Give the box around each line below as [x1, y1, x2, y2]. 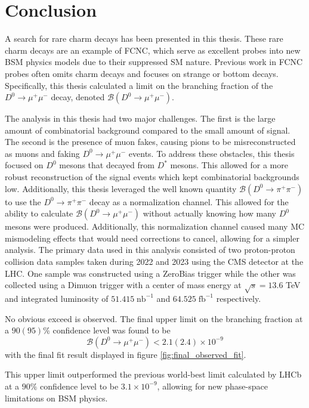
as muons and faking [5, 147, 80, 159]
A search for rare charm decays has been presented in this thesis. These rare [5, 32, 283, 45]
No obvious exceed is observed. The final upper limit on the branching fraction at [5, 312, 303, 324]
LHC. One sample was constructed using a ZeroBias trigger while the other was [5, 267, 296, 279]
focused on [5, 159, 44, 171]
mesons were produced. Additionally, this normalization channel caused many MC [5, 220, 305, 233]
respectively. [216, 292, 261, 304]
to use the [5, 195, 41, 208]
